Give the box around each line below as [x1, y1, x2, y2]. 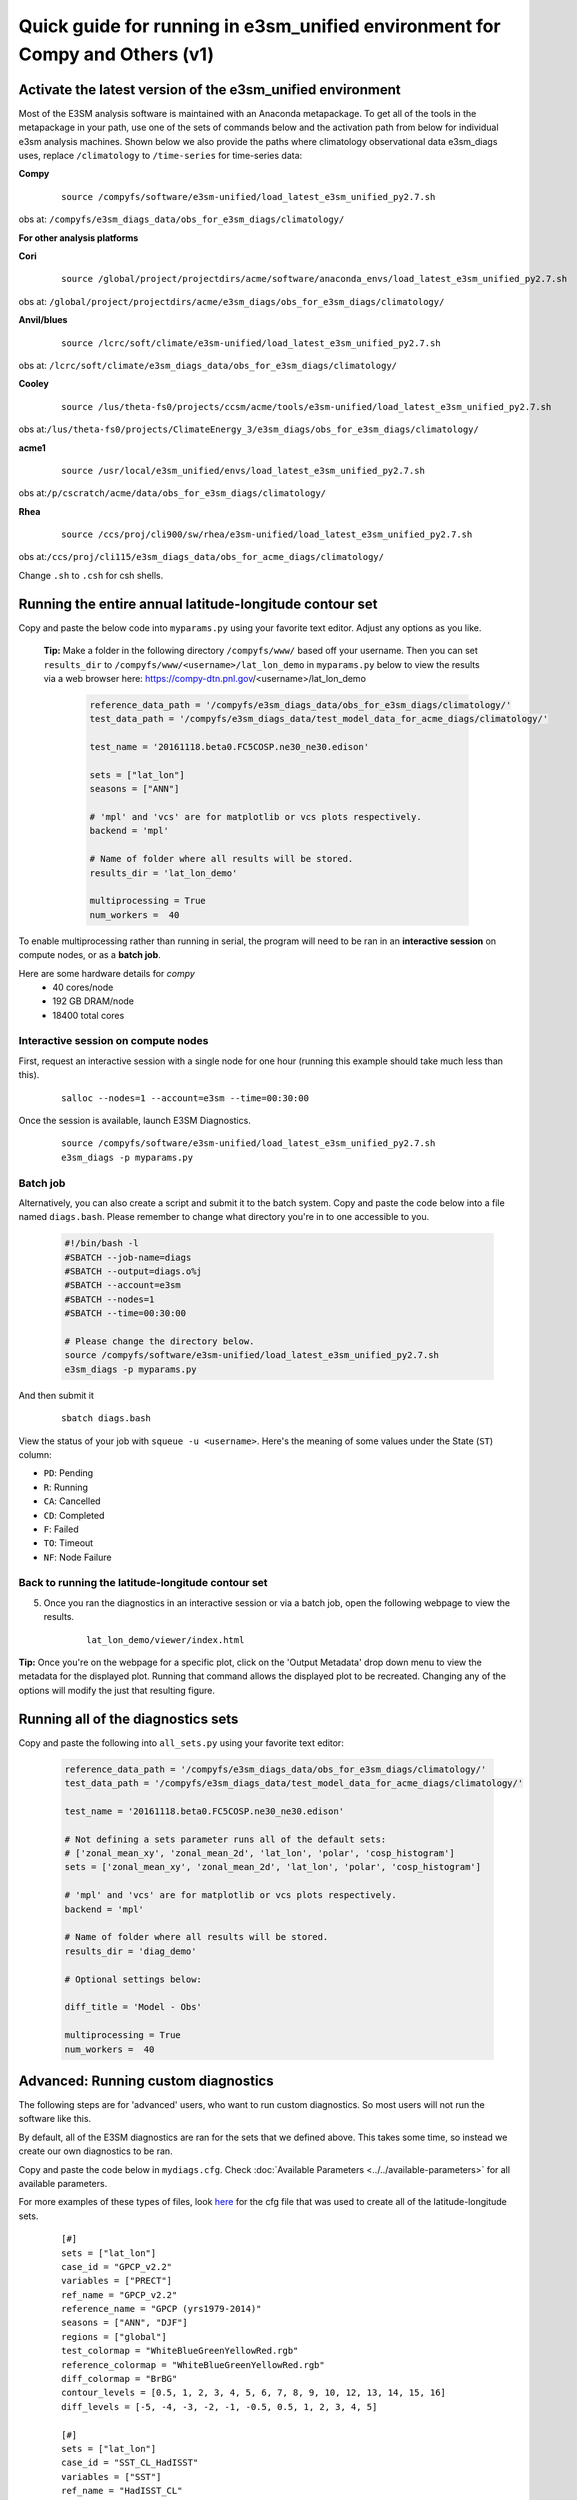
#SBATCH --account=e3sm [64, 1280, 182, 1291]
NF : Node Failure [43, 1551, 112, 1563]
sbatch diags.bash [61, 1413, 152, 1424]
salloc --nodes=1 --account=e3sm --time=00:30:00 [61, 1092, 310, 1104]
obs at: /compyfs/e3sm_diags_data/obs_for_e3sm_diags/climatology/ [18, 213, 345, 225]
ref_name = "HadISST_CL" [61, 2485, 183, 2497]
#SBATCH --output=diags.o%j [64, 1266, 202, 1277]
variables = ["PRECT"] [61, 2275, 173, 2287]
